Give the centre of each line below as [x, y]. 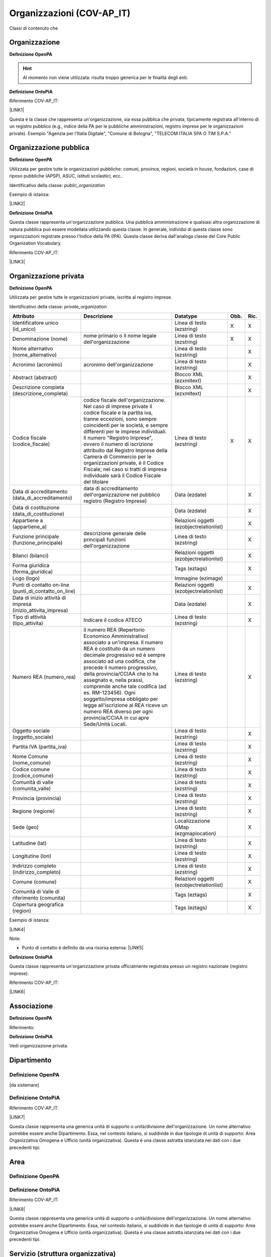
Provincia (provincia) [37, 798]
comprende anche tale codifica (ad [125, 686]
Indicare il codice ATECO [113, 620]
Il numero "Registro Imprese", [118, 438]
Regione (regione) [34, 811]
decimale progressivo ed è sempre [124, 655]
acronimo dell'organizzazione [118, 365]
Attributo [23, 316]
